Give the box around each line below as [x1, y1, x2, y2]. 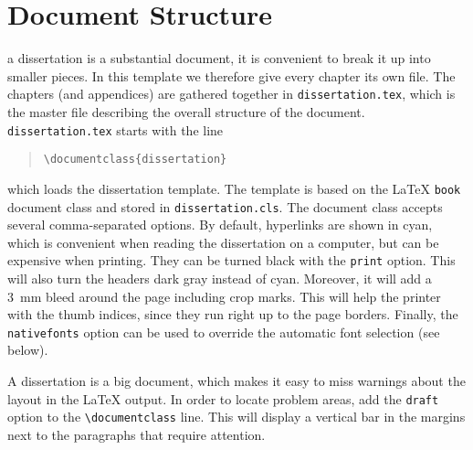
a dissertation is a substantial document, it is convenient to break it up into [7, 48, 431, 68]
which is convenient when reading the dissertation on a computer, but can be [7, 232, 439, 252]
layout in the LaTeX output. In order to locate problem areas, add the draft [7, 389, 439, 408]
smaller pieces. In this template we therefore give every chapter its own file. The [7, 66, 456, 85]
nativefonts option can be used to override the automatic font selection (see [7, 322, 440, 341]
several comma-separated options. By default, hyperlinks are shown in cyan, [7, 215, 433, 234]
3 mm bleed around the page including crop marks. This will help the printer [7, 286, 441, 305]
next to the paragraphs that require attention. [7, 424, 266, 444]
